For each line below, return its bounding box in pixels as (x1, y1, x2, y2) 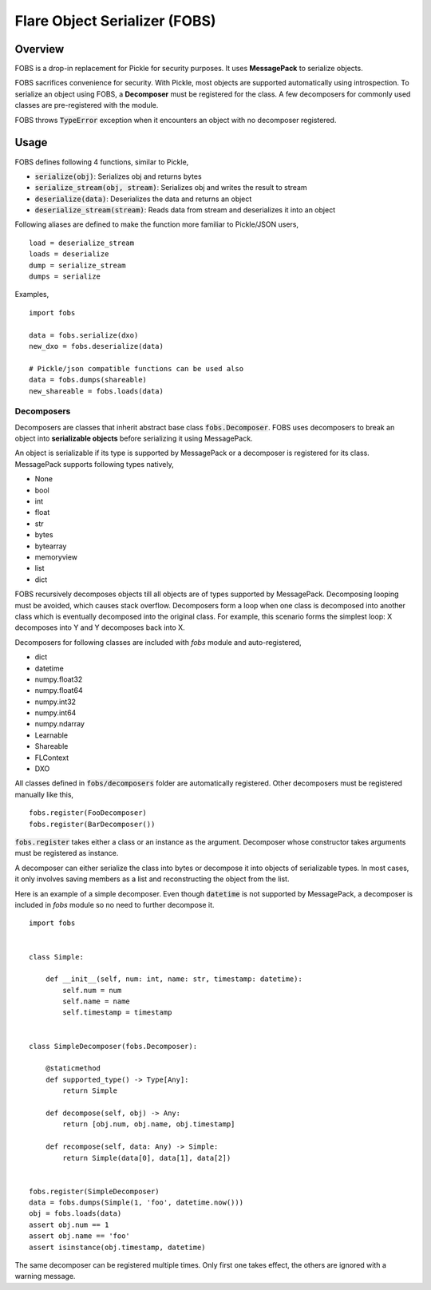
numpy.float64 (34, 686, 83, 695)
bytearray (34, 541, 67, 551)
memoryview (34, 552, 78, 562)
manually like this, (14, 789, 74, 799)
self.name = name (62, 997, 131, 1006)
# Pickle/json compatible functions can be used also (29, 364, 243, 373)
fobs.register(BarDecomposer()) (29, 819, 156, 829)
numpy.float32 (34, 675, 83, 684)
